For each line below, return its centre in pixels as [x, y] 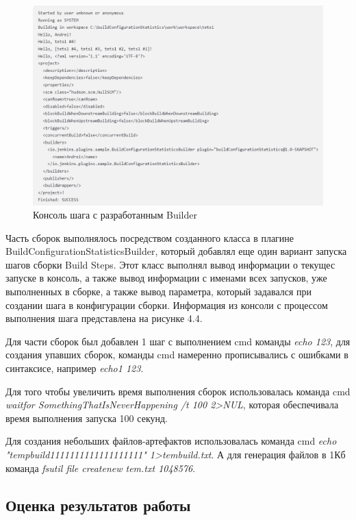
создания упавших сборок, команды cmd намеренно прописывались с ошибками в [177, 355]
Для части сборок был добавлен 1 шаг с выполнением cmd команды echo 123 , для [178, 341]
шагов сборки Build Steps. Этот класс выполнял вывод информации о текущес [170, 264]
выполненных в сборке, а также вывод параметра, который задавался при [159, 292]
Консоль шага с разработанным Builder [115, 215]
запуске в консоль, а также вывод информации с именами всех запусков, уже [166, 278]
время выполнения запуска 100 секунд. [87, 418]
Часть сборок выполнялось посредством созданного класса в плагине [150, 237]
